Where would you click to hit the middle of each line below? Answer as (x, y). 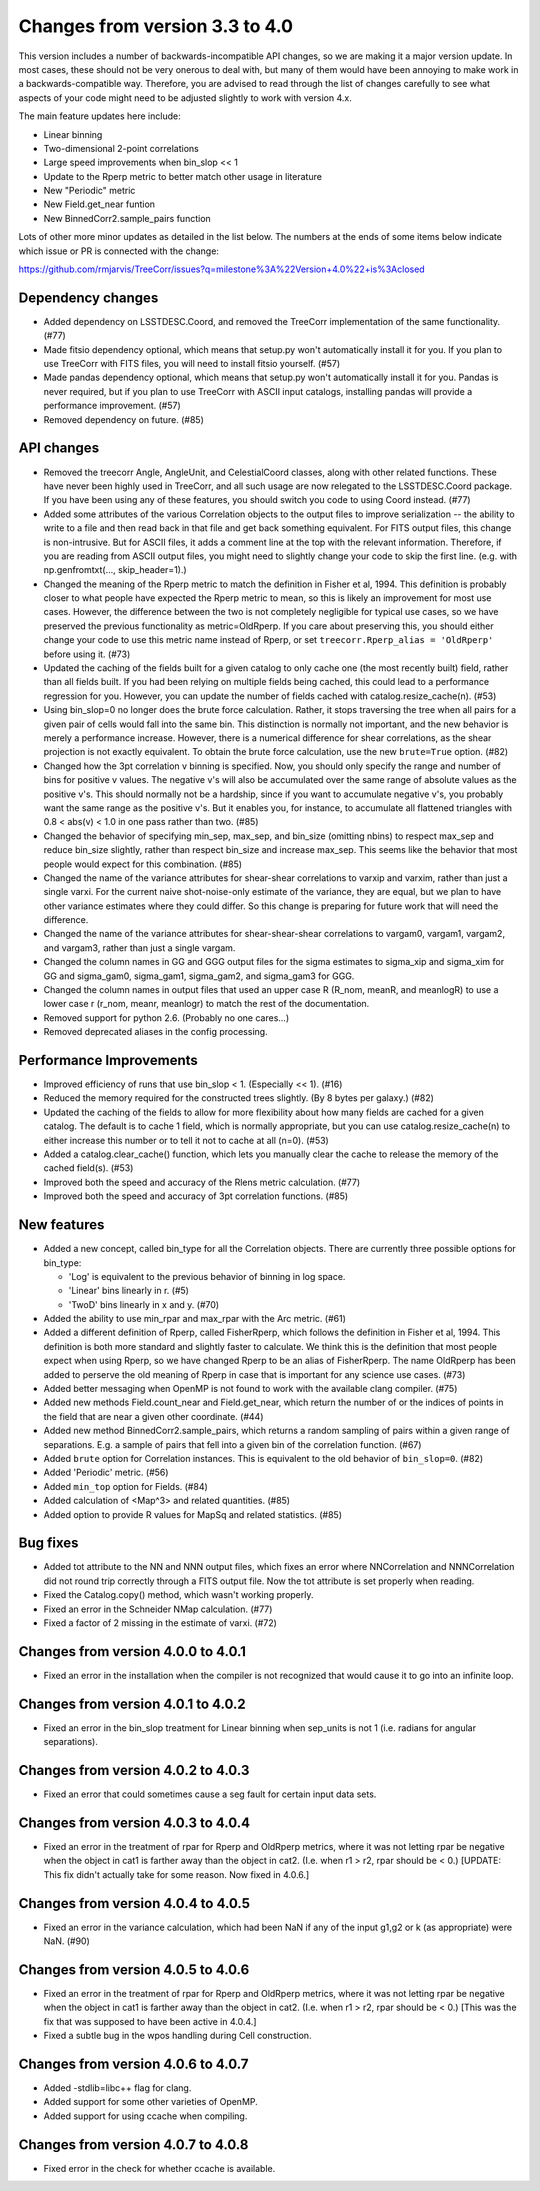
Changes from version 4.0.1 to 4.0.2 (132, 1703)
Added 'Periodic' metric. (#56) (106, 1472)
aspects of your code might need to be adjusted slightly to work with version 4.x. (185, 97)
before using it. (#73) (87, 654)
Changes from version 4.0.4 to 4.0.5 (134, 1903)
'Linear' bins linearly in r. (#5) (129, 1291)
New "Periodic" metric (89, 191)
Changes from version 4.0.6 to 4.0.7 (133, 2064)
